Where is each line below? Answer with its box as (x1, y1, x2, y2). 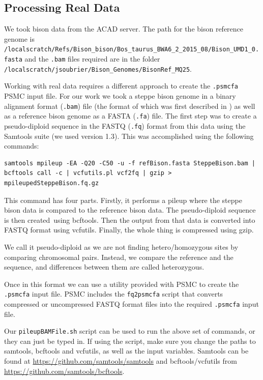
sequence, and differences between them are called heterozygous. (4, 261, 204, 272)
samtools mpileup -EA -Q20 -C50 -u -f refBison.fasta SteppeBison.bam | (4, 159, 255, 167)
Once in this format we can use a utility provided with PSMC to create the (4, 278, 239, 289)
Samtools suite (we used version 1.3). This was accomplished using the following (4, 130, 254, 141)
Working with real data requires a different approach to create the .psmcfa (4, 80, 238, 91)
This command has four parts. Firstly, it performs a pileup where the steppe (4, 194, 242, 205)
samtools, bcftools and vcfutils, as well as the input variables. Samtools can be (4, 345, 249, 356)
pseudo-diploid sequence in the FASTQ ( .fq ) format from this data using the (4, 120, 246, 131)
